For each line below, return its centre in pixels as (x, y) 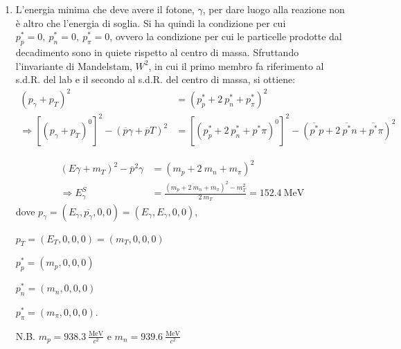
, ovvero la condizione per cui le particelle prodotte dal (226, 36)
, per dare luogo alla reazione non (274, 9)
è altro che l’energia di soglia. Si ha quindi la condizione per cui (151, 23)
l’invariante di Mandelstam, (74, 65)
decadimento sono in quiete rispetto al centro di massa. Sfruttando (157, 52)
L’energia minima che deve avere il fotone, (105, 9)
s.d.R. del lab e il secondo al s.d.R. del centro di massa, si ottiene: (155, 79)
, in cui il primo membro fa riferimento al (236, 65)
